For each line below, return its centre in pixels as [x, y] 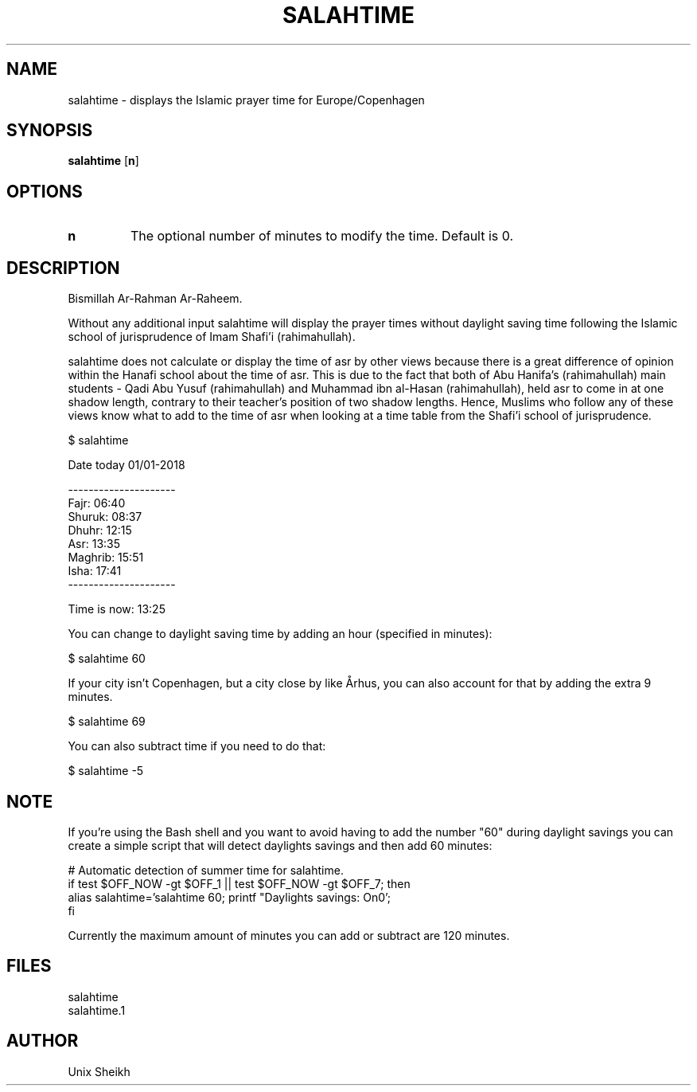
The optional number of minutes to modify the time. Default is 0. [322, 236]
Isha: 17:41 [95, 571]
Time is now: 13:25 [117, 609]
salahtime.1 [97, 1010]
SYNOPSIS [50, 131]
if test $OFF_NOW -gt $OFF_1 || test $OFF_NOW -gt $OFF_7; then [239, 883]
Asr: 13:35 [94, 544]
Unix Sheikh [99, 1071]
